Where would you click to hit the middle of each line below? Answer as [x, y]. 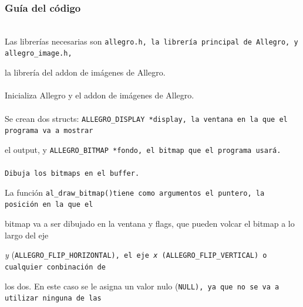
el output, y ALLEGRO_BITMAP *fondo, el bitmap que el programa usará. [143, 149]
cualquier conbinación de [55, 267]
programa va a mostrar [49, 131]
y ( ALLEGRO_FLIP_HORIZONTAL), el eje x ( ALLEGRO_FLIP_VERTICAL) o [136, 255]
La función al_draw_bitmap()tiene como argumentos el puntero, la [135, 192]
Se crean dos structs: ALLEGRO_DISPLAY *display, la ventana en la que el [146, 118]
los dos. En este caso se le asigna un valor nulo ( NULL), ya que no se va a [142, 286]
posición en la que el [49, 205]
